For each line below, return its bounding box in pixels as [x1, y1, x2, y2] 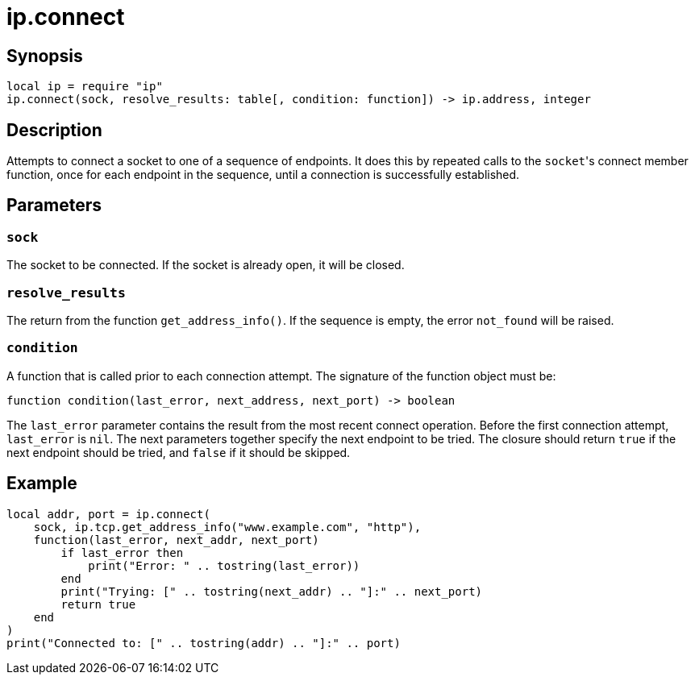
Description [6, 119, 102, 140]
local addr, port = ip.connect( [6, 507, 210, 521]
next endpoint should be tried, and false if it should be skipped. [6, 445, 351, 459]
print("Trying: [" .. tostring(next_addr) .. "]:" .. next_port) [60, 584, 483, 598]
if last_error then [60, 546, 184, 559]
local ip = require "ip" [6, 80, 163, 93]
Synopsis [6, 45, 83, 66]
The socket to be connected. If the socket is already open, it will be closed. [6, 258, 405, 272]
